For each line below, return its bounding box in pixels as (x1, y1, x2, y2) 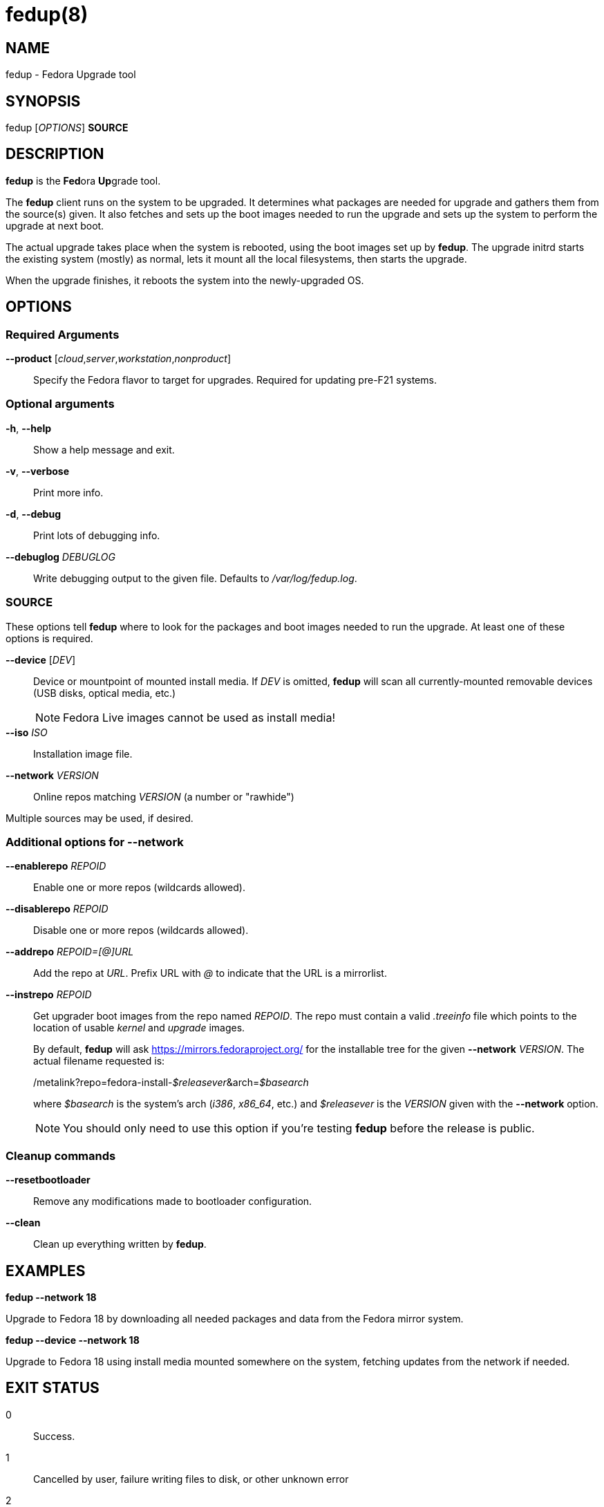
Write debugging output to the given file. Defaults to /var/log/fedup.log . (33, 572, 357, 584)
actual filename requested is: (33, 1055, 165, 1067)
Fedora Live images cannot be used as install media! (63, 710, 336, 724)
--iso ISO (6, 726, 48, 738)
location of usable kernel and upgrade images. (33, 1022, 245, 1034)
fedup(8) (6, 3, 88, 26)
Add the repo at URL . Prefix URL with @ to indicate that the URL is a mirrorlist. (33, 967, 387, 980)
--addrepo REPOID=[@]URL (6, 946, 134, 958)
